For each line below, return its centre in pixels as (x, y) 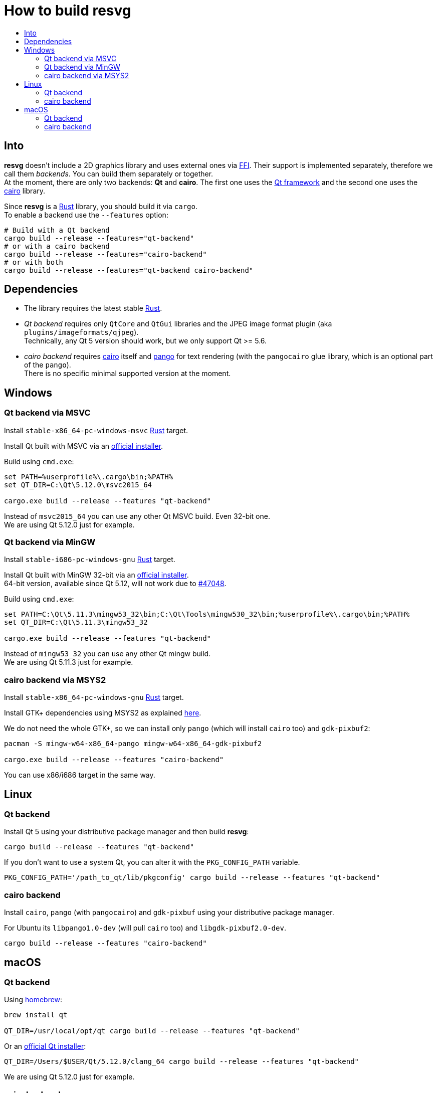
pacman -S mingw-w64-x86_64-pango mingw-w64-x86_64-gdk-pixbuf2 (133, 744)
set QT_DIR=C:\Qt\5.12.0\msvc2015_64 (78, 485)
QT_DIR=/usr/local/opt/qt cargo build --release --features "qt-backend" (152, 1031)
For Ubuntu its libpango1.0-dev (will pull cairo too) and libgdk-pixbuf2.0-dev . (145, 928)
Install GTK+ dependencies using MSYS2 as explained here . (103, 713)
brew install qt (36, 1015)
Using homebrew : (33, 1000)
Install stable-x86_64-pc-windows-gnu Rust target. (94, 697)
